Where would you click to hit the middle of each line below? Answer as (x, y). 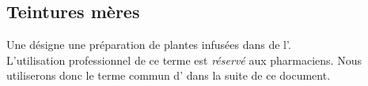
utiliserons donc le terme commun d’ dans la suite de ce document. (169, 75)
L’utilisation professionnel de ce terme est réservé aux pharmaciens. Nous (184, 60)
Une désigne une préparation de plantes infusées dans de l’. (149, 45)
